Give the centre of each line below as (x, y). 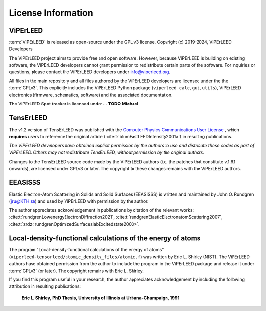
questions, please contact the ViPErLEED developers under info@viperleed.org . (90, 72)
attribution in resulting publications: (45, 286)
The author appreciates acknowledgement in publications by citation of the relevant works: (101, 210)
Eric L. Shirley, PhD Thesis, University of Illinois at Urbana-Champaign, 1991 (100, 298)
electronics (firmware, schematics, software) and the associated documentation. (91, 95)
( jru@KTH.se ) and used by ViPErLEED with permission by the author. (79, 201)
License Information (51, 13)
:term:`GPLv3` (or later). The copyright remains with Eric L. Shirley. (76, 271)
